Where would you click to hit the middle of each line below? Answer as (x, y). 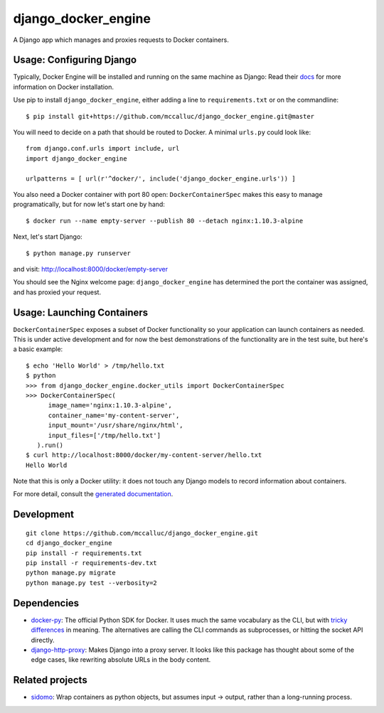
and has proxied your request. (57, 292)
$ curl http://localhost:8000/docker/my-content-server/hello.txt (144, 455)
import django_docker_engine (76, 159)
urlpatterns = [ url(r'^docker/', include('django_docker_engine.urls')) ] (161, 178)
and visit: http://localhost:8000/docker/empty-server (91, 269)
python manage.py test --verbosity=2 (92, 583)
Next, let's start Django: (48, 237)
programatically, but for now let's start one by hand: (89, 204)
